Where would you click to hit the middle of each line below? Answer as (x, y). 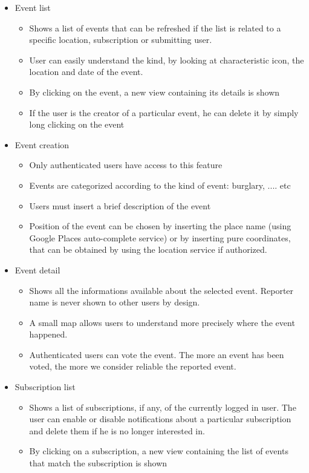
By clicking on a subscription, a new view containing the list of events (159, 451)
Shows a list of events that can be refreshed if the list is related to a (155, 28)
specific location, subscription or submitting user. (121, 40)
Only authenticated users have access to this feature (126, 165)
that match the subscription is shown (98, 463)
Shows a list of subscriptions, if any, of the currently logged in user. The (163, 407)
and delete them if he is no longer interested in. (117, 430)
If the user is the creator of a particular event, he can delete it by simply (164, 112)
